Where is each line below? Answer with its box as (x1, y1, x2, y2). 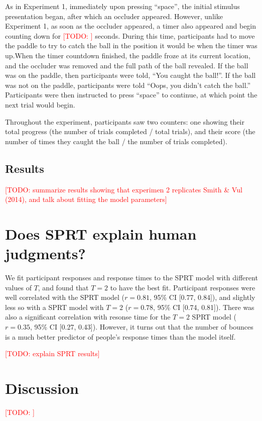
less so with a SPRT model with (5, 301, 104, 312)
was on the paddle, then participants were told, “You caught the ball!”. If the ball (5, 70, 256, 80)
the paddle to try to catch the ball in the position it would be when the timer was (5, 40, 257, 51)
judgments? (5, 243, 86, 264)
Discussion (5, 377, 79, 398)
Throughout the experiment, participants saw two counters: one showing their (5, 116, 244, 127)
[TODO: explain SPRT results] (5, 348, 100, 359)
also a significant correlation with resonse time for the (5, 311, 171, 322)
